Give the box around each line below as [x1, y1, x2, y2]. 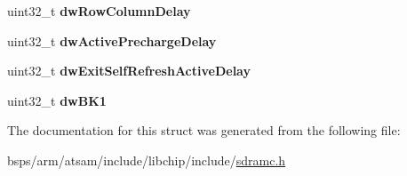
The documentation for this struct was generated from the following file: [7, 121, 401, 140]
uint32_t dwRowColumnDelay [7, 2, 191, 20]
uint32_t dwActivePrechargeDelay [7, 31, 217, 50]
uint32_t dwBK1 [7, 91, 107, 109]
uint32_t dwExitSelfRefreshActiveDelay [7, 61, 251, 80]
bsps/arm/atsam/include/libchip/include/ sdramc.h [7, 150, 286, 169]
